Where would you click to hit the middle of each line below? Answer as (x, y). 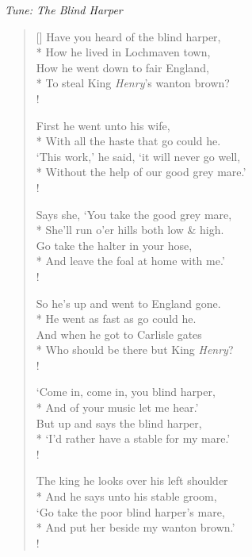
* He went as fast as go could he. (116, 319)
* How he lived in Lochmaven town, (123, 52)
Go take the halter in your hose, (114, 245)
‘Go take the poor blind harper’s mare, (130, 511)
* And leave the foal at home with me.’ (130, 261)
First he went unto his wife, (103, 125)
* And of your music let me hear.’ (117, 407)
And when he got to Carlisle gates (119, 334)
